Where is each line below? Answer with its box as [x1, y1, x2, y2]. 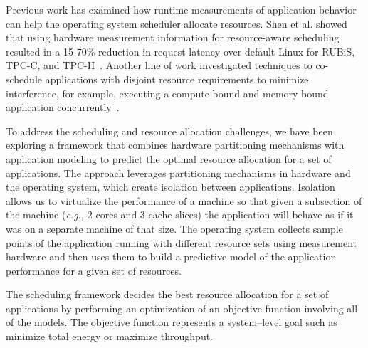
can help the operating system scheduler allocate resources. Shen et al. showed [6, 16, 347, 31]
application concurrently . [6, 100, 120, 115]
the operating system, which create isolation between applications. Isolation [6, 179, 335, 194]
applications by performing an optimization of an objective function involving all [6, 300, 358, 315]
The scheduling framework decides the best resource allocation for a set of [6, 287, 329, 302]
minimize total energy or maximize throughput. [6, 329, 214, 344]
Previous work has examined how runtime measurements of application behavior [6, 2, 357, 16]
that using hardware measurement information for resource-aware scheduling [6, 30, 340, 45]
